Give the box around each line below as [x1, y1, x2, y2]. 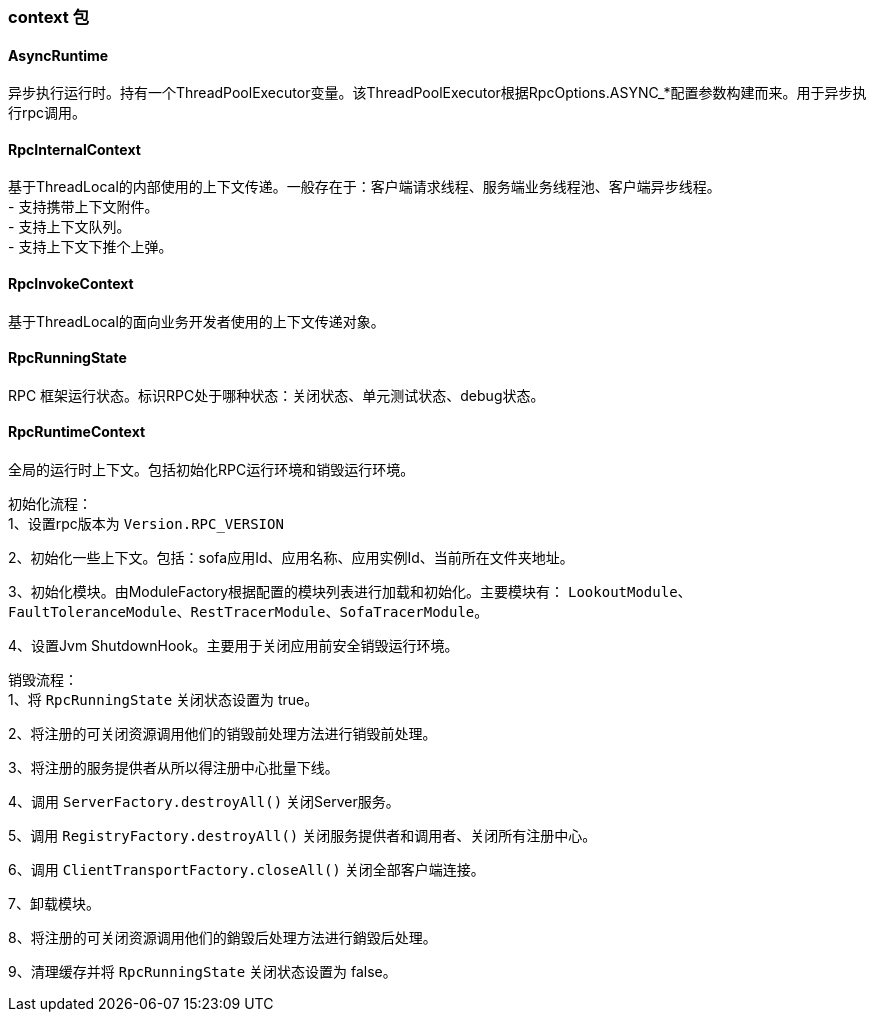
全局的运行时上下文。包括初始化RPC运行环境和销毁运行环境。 [8, 461, 415, 479]
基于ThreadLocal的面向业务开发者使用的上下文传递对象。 [8, 312, 385, 330]
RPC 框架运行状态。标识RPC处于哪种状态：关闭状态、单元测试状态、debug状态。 [8, 386, 545, 404]
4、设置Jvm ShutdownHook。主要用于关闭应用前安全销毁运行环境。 [8, 637, 459, 655]
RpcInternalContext [8, 140, 141, 158]
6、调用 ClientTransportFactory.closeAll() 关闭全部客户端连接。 [8, 861, 485, 879]
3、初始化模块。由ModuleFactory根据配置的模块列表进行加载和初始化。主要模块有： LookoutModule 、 [8, 583, 692, 601]
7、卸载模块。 [8, 895, 100, 913]
